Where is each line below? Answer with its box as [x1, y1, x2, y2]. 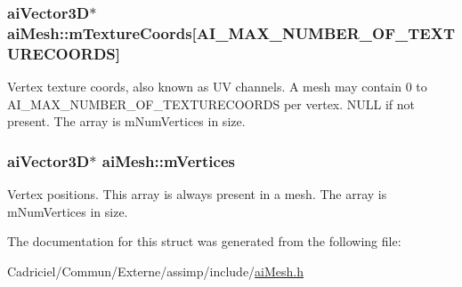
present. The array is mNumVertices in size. [7, 112, 246, 131]
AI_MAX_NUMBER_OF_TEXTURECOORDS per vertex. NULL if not [7, 94, 416, 113]
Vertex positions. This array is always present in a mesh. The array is [7, 185, 387, 203]
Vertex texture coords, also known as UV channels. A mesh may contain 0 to [7, 77, 427, 96]
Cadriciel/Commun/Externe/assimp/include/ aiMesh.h [7, 261, 304, 280]
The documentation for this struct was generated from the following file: [7, 232, 401, 251]
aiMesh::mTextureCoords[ [7, 21, 197, 44]
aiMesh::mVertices [101, 149, 235, 171]
